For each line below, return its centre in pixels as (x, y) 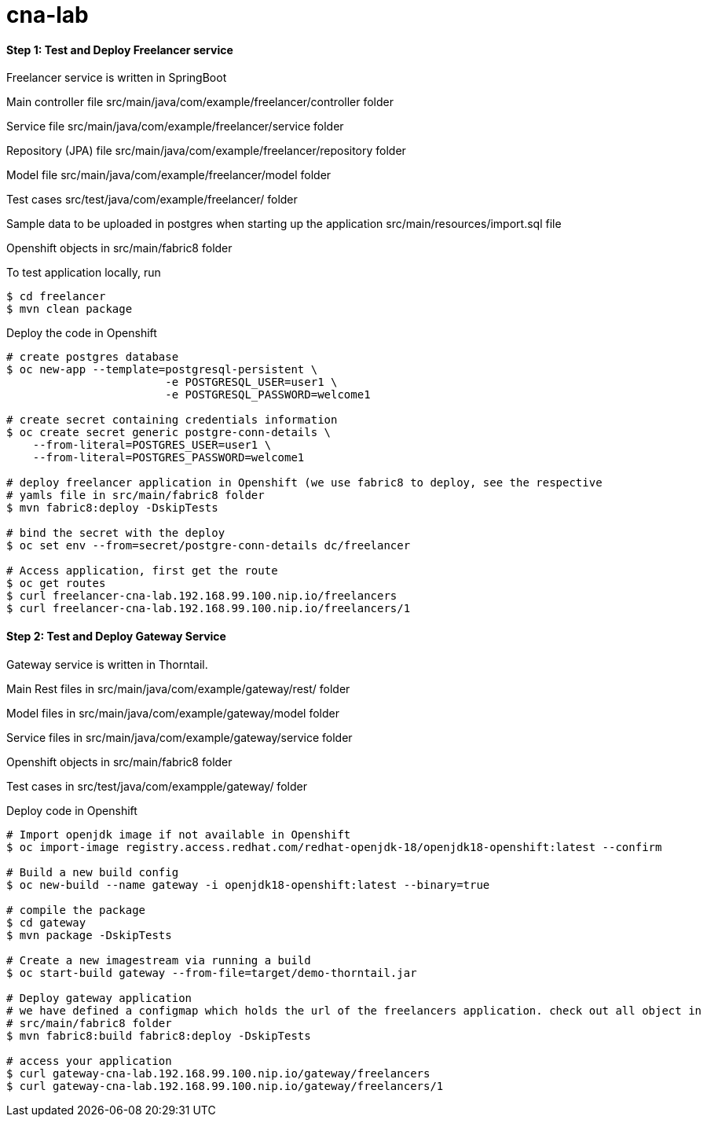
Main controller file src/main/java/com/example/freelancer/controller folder (200, 102)
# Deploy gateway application (99, 998)
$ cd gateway (46, 922)
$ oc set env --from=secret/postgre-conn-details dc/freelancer (209, 546)
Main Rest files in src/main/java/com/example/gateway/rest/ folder (178, 688)
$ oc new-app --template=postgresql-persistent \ (162, 370)
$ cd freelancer (56, 297)
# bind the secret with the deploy (116, 533)
